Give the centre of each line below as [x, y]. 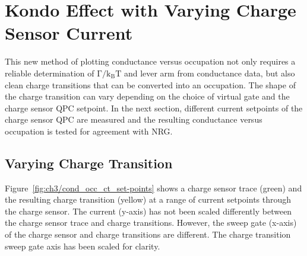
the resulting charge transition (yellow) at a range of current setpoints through [148, 199]
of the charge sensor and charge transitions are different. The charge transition [148, 234]
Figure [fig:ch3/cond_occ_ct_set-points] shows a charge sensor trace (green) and [153, 188]
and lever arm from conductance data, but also [209, 73]
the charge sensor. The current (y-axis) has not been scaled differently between [148, 211]
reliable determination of [50, 73]
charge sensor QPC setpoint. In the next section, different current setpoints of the [154, 108]
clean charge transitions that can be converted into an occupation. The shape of [150, 84]
